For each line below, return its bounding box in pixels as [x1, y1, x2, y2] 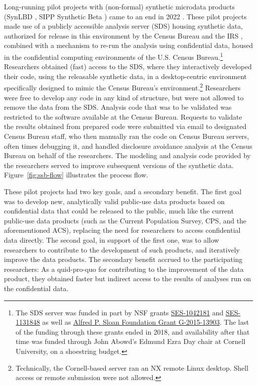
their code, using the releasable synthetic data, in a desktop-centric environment [4, 71, 247, 81]
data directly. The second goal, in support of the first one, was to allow [4, 234, 219, 245]
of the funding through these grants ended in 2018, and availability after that [15, 326, 250, 337]
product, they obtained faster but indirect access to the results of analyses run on [4, 273, 251, 284]
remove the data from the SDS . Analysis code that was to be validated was [4, 102, 232, 112]
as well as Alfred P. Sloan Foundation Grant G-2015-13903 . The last [42, 317, 249, 327]
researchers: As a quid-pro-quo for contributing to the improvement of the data [4, 263, 244, 274]
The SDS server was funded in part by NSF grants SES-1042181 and [15, 307, 224, 317]
